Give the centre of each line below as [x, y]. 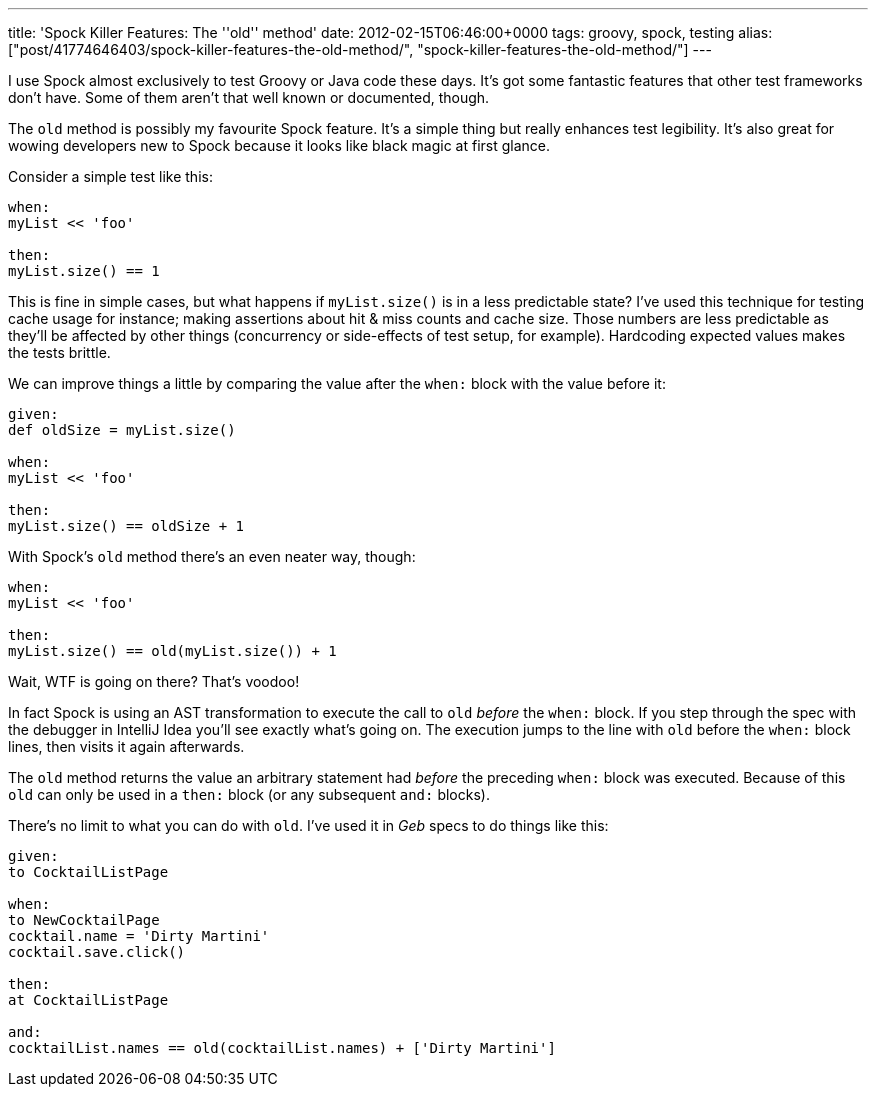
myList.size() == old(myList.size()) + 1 [172, 651]
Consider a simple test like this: [110, 176]
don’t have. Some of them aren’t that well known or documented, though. [249, 97]
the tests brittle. [59, 352]
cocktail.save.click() [97, 952]
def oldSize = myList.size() [122, 430]
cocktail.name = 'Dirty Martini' [139, 936]
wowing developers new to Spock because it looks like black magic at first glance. [279, 145]
